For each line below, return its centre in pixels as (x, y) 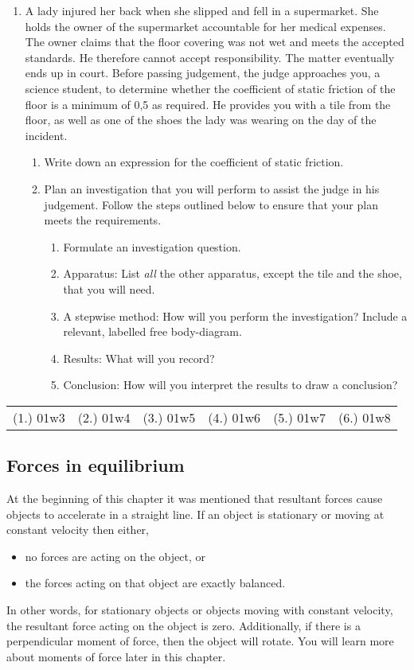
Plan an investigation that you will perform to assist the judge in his (212, 188)
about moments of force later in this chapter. (116, 656)
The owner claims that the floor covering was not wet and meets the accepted (215, 42)
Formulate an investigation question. (152, 246)
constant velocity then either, (78, 530)
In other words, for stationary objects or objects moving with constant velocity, (200, 610)
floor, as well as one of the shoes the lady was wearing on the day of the (201, 120)
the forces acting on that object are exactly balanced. (155, 583)
